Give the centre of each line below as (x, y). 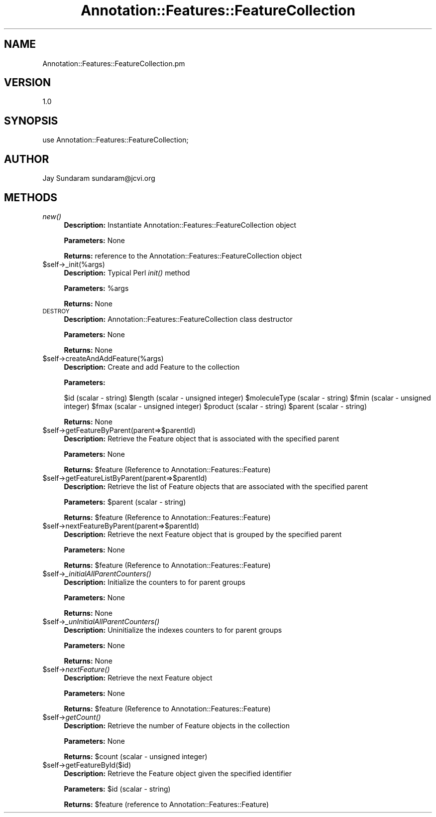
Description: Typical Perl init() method (127, 272)
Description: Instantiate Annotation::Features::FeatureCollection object (180, 225)
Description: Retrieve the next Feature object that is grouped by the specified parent (203, 534)
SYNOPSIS (31, 121)
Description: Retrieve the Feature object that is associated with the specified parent (202, 438)
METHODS (31, 197)
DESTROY (56, 311)
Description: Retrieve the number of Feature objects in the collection (177, 725)
